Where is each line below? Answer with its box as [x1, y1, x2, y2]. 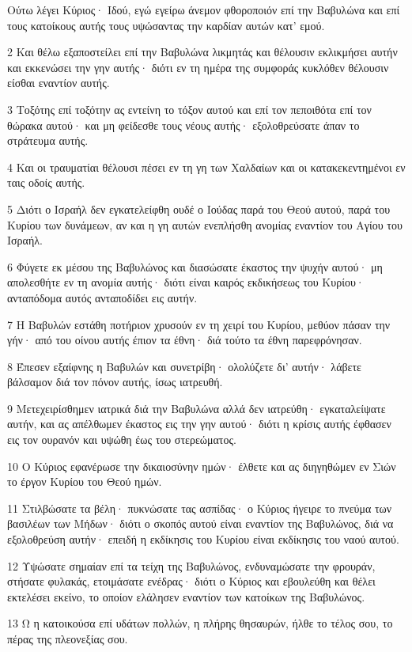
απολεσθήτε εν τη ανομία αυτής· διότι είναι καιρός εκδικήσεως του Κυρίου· [7, 274, 365, 290]
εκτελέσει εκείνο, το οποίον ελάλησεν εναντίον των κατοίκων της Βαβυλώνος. [7, 588, 365, 605]
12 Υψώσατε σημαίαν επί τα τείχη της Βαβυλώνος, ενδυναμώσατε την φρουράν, [7, 557, 376, 574]
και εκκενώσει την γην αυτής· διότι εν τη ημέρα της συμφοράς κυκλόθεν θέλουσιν [7, 59, 389, 75]
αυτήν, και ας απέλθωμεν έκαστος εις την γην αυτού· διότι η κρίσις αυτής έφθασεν [7, 415, 391, 432]
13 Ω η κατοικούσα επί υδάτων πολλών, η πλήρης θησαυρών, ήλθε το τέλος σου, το [7, 615, 393, 631]
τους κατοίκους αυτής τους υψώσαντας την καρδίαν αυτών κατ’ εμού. [7, 17, 325, 33]
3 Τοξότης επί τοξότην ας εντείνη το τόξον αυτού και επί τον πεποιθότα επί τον [7, 100, 372, 117]
